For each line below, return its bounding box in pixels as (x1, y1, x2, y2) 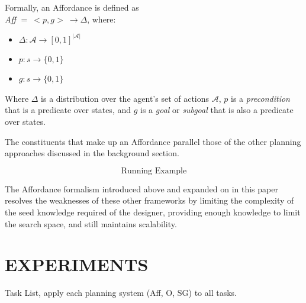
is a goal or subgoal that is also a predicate (140, 104, 294, 116)
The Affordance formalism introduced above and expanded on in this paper (5, 182, 278, 195)
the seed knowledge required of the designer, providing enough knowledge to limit (5, 205, 301, 218)
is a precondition (230, 92, 290, 104)
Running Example (121, 166, 187, 175)
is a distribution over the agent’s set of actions (41, 92, 210, 104)
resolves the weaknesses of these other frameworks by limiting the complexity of (5, 194, 294, 207)
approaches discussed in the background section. (5, 147, 179, 159)
